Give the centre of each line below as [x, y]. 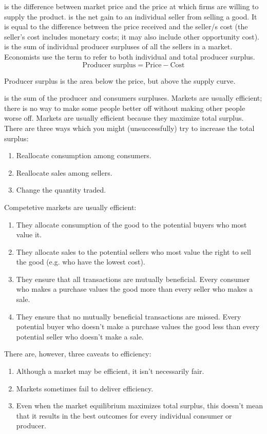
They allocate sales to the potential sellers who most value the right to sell [133, 251]
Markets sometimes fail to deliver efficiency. [85, 388]
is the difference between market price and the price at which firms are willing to [131, 6]
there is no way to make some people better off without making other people [125, 108]
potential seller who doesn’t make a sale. [80, 336]
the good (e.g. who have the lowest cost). [81, 262]
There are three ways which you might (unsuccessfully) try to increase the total [129, 128]
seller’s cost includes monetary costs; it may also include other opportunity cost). [132, 36]
